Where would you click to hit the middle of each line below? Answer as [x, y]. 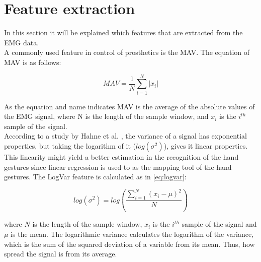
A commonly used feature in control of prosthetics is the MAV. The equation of [127, 52]
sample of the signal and [219, 224]
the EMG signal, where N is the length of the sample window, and [106, 116]
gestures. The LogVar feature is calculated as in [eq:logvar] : [95, 177]
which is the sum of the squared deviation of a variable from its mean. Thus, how [129, 244]
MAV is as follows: [33, 62]
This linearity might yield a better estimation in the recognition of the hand [121, 157]
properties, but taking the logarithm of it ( [70, 146]
